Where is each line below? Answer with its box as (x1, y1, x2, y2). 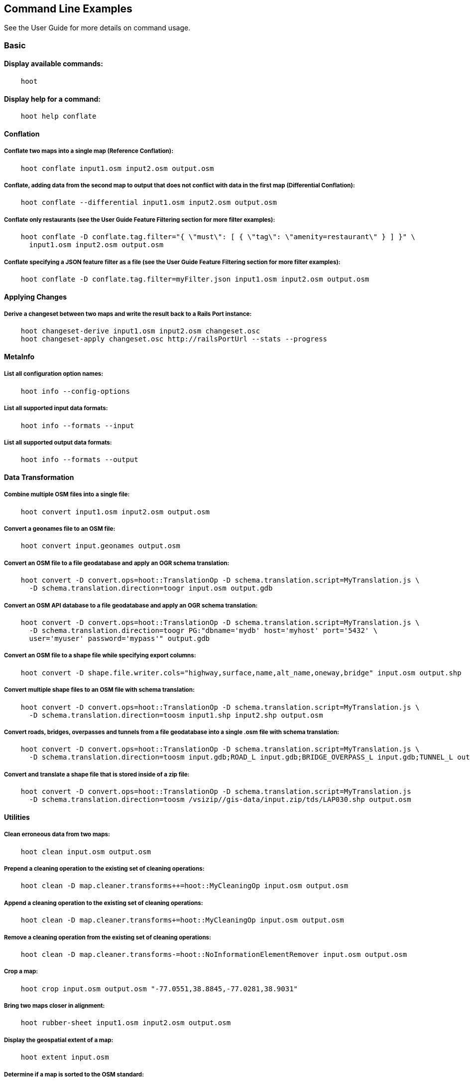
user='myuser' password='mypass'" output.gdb (29, 634, 210, 643)
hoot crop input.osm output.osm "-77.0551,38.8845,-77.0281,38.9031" (20, 984, 298, 993)
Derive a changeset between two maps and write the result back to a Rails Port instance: (4, 310, 252, 317)
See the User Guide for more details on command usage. (4, 23, 191, 32)
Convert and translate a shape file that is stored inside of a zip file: (4, 771, 190, 778)
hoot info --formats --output (20, 456, 138, 464)
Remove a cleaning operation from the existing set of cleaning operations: (4, 933, 211, 941)
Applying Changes (4, 292, 67, 301)
